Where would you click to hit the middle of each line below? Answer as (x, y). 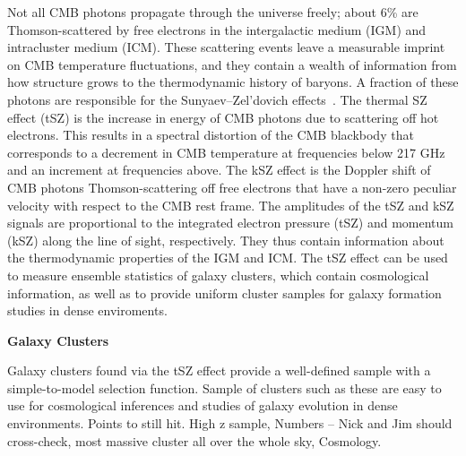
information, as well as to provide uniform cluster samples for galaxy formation (224, 293)
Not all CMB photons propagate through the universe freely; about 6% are (213, 12)
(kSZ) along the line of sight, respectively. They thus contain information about (226, 240)
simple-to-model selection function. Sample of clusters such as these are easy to (224, 387)
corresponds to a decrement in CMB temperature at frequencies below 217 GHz (226, 152)
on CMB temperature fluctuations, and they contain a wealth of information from (232, 64)
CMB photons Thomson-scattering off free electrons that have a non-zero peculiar (232, 187)
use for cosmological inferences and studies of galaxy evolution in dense (203, 405)
